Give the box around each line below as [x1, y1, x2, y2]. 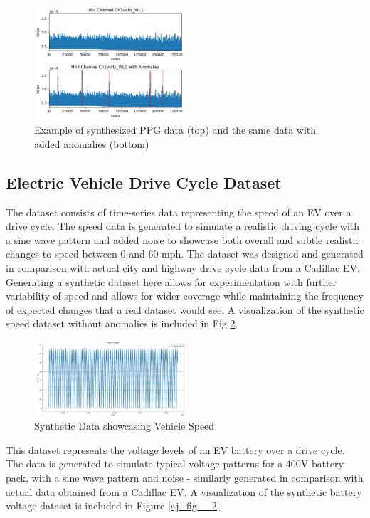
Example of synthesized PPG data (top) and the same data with [34, 122, 317, 137]
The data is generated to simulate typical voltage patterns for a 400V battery [6, 456, 344, 471]
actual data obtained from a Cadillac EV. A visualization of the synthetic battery [6, 484, 362, 499]
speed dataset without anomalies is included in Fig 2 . [6, 316, 238, 331]
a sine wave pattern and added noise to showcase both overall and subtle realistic [6, 232, 360, 247]
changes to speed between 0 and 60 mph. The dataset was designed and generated [6, 246, 364, 261]
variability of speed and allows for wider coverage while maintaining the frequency [6, 288, 364, 303]
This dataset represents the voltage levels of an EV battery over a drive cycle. [6, 442, 345, 457]
